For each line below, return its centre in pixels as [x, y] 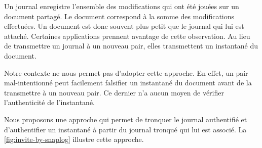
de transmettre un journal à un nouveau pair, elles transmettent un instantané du [131, 46]
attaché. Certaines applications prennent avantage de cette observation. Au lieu [127, 36]
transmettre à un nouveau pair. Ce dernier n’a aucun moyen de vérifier [114, 92]
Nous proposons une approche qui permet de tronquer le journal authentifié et [126, 119]
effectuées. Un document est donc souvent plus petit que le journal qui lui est [124, 26]
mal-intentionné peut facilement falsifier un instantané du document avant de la [128, 83]
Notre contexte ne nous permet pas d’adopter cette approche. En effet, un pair [126, 72]
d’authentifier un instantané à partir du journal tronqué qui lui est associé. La [125, 129]
